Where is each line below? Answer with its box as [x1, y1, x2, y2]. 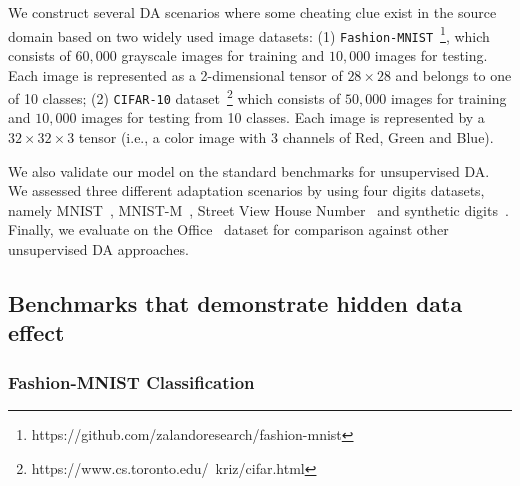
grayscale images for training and [121, 44, 325, 65]
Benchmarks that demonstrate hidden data [8, 287, 463, 318]
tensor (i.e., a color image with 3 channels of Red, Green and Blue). [78, 127, 494, 147]
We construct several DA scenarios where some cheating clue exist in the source [8, 2, 497, 22]
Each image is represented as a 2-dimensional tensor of [8, 64, 343, 85]
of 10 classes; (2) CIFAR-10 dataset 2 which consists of [8, 85, 341, 108]
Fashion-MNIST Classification [8, 369, 255, 394]
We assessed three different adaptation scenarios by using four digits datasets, [8, 180, 485, 201]
